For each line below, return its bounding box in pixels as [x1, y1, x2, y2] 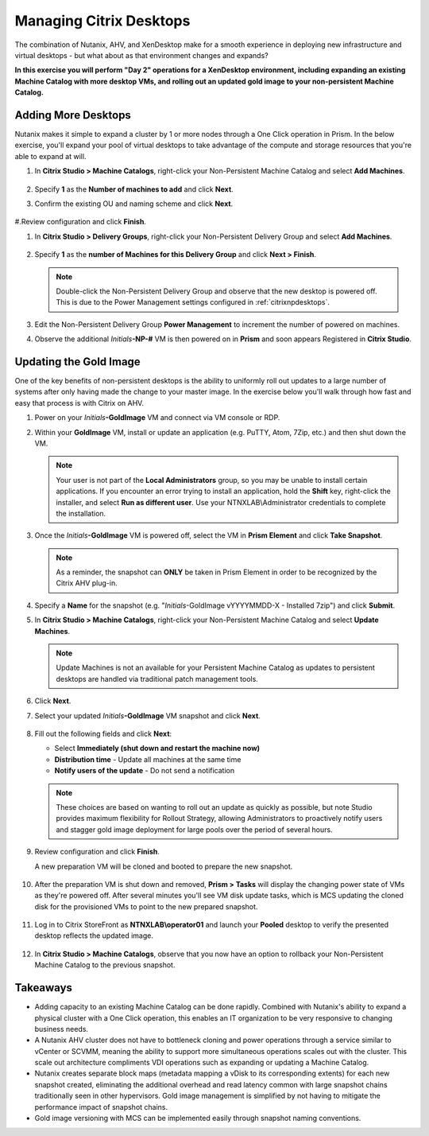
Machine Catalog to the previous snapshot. [34, 960, 176, 970]
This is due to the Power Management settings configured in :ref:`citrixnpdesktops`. [56, 298, 330, 307]
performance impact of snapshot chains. [34, 1102, 168, 1111]
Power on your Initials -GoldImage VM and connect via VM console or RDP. [34, 413, 280, 422]
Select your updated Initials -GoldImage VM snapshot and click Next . [34, 710, 261, 720]
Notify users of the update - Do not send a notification [54, 766, 234, 776]
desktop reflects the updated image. [34, 931, 154, 940]
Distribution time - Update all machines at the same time [54, 754, 242, 764]
